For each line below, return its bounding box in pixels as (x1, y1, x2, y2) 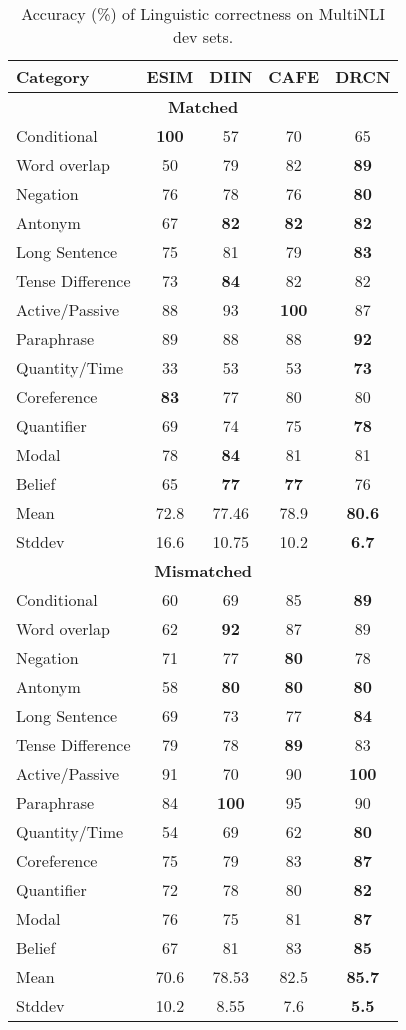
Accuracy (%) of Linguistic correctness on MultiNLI (21, 2, 386, 25)
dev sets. (173, 25, 234, 48)
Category (16, 65, 90, 88)
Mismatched (154, 559, 253, 582)
